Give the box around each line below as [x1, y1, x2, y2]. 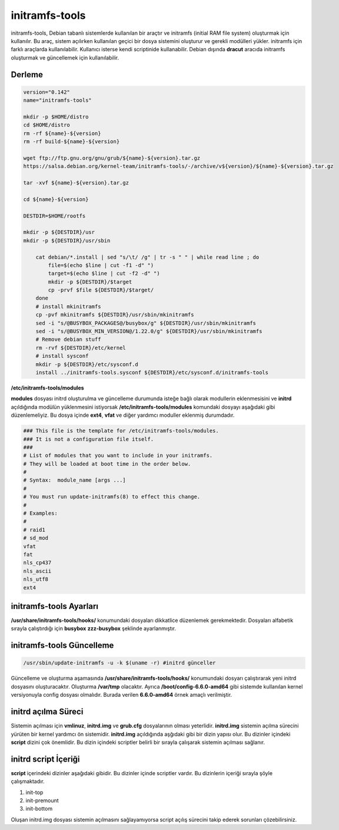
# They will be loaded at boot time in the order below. [23, 460, 191, 467]
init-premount [25, 796, 59, 804]
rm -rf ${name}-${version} [23, 130, 101, 137]
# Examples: [23, 510, 58, 517]
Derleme [11, 70, 44, 80]
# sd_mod [23, 535, 49, 542]
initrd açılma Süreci [11, 707, 84, 717]
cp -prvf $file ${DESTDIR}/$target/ [48, 286, 154, 294]
